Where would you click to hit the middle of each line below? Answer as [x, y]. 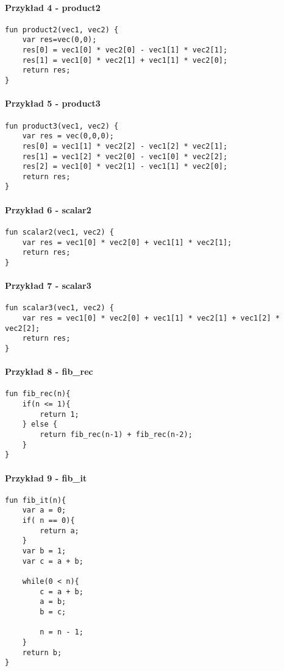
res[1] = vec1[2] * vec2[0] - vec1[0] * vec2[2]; [125, 156]
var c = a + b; [53, 561]
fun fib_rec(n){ [38, 394]
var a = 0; [44, 510]
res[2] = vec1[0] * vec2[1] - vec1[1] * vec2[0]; [125, 167]
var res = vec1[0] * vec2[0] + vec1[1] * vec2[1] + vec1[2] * [151, 318]
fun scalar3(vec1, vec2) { [59, 308]
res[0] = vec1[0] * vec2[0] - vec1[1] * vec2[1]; [125, 50]
